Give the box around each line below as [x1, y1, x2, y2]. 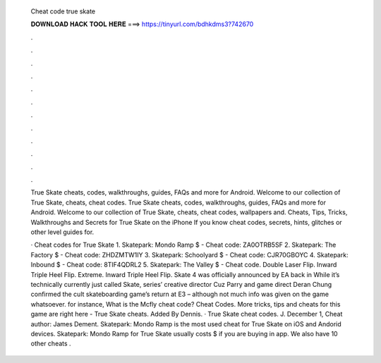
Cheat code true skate [30, 7, 96, 16]
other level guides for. [30, 228, 95, 236]
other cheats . [30, 339, 71, 348]
